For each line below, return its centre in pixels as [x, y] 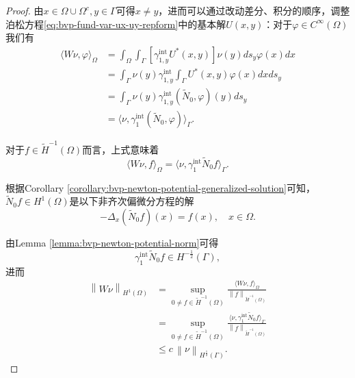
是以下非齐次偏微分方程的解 [132, 201]
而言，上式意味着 [121, 149]
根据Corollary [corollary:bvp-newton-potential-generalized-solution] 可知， [160, 187]
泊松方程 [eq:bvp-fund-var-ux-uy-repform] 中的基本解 [116, 24]
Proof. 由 [25, 10]
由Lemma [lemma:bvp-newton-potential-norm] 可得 [112, 242]
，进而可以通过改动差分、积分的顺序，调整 [254, 10]
